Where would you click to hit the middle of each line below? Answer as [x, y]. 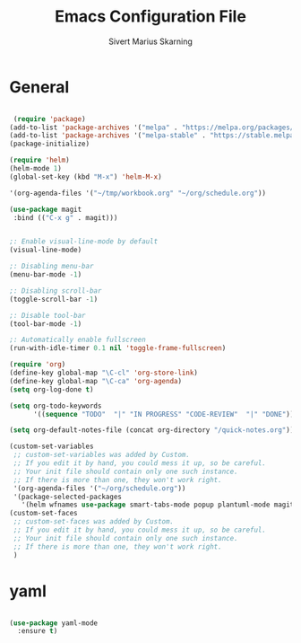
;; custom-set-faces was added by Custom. [94, 522]
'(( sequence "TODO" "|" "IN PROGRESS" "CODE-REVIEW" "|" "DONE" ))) [165, 414]
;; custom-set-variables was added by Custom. [102, 455]
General [39, 87]
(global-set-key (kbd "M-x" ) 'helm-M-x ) [86, 177]
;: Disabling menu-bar [52, 267]
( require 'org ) [38, 365]
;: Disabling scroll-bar [56, 291]
